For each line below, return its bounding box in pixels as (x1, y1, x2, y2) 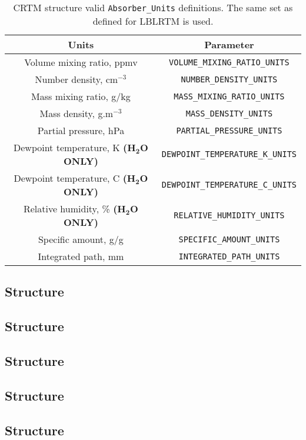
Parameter (204, 38, 254, 51)
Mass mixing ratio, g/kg (31, 89, 131, 103)
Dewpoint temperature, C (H (14, 171, 136, 185)
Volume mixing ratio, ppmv (24, 55, 138, 69)
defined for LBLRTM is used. (92, 14, 214, 28)
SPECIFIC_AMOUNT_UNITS (178, 234, 280, 244)
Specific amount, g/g (38, 232, 124, 246)
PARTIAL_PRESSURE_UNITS (176, 125, 282, 135)
